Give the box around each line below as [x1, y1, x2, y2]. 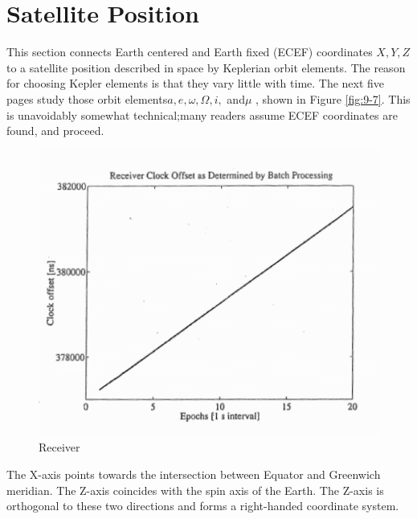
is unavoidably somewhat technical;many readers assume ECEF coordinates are [6, 106, 398, 123]
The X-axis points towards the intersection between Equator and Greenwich [6, 465, 381, 482]
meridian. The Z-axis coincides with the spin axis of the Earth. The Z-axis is [6, 481, 384, 498]
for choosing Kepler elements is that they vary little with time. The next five [6, 75, 385, 92]
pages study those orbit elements [6, 90, 168, 107]
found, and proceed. [6, 122, 104, 139]
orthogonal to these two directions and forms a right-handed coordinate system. [6, 497, 399, 514]
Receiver [39, 439, 80, 456]
